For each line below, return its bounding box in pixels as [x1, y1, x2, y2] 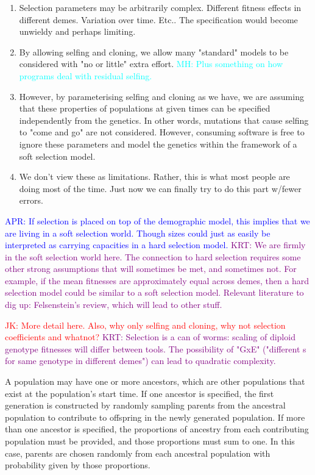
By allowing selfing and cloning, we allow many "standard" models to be [19, 45, 289, 58]
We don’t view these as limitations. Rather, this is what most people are [19, 170, 290, 183]
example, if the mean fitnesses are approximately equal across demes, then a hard [5, 274, 310, 287]
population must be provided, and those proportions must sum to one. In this [5, 435, 295, 447]
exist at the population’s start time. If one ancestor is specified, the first [5, 387, 274, 399]
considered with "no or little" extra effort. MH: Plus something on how [19, 57, 283, 70]
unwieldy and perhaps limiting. [19, 25, 136, 38]
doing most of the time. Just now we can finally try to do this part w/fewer [19, 182, 302, 195]
